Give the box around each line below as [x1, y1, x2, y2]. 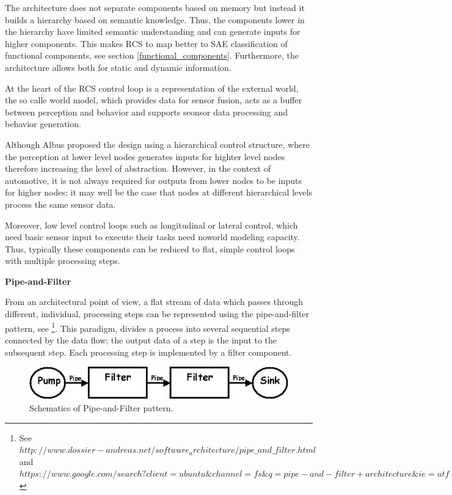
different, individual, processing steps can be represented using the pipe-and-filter [5, 307, 310, 320]
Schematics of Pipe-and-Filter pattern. [29, 402, 173, 414]
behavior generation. [5, 117, 81, 130]
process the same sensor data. [5, 197, 116, 210]
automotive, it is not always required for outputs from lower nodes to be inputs [5, 174, 302, 186]
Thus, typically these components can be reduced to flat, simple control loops [5, 242, 295, 255]
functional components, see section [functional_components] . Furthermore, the [5, 49, 299, 62]
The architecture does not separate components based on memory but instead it [5, 1, 305, 13]
